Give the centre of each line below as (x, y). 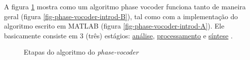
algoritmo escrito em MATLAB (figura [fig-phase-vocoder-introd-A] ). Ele (114, 26)
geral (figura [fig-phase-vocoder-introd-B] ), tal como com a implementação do (121, 16)
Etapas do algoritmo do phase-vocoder (81, 52)
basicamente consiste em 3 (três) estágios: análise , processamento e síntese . (118, 35)
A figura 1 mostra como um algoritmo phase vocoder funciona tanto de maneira (125, 6)
